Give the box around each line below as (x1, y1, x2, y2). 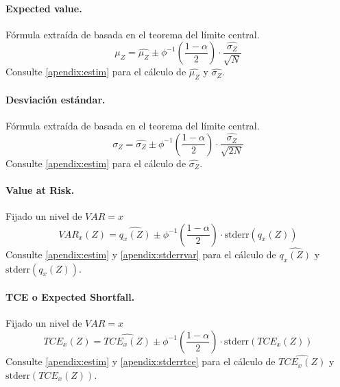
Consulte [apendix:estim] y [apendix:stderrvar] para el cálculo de (5, 247, 276, 261)
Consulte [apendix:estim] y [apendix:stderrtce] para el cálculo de (5, 354, 276, 369)
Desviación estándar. (5, 92, 106, 106)
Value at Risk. (5, 182, 75, 197)
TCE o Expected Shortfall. (5, 290, 135, 304)
